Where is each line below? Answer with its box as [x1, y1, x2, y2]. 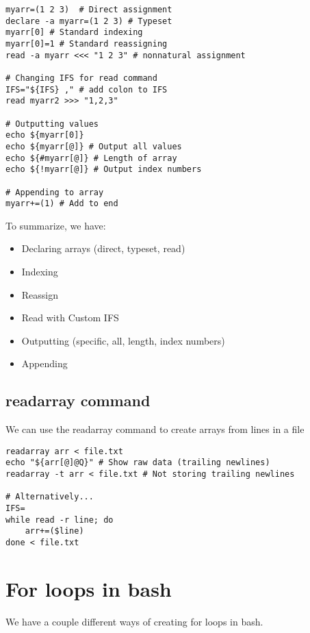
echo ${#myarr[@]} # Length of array [5, 153, 177, 163]
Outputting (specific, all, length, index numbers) [21, 333, 225, 347]
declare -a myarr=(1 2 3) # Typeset [5, 16, 172, 26]
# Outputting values [5, 119, 99, 129]
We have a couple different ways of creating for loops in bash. [5, 614, 263, 628]
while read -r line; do [5, 514, 114, 525]
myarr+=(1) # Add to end [5, 199, 118, 209]
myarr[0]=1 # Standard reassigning [5, 38, 168, 49]
